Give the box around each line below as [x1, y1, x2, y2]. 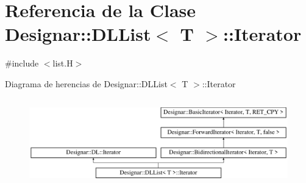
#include [5, 57, 39, 70]
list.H [52, 57, 73, 70]
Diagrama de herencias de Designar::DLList [5, 77, 168, 90]
